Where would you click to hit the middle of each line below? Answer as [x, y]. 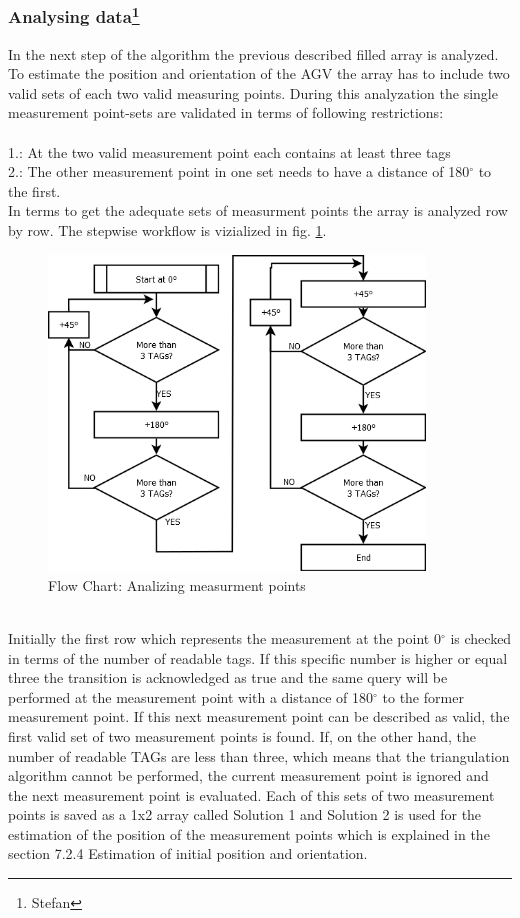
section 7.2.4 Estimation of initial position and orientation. [188, 853]
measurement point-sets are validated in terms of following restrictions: [226, 112]
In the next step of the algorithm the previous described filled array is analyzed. [253, 53]
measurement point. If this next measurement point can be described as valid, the [259, 716]
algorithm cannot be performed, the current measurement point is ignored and [248, 775]
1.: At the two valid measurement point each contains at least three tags [229, 151]
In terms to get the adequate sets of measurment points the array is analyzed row [258, 210]
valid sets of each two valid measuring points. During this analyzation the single [253, 92]
